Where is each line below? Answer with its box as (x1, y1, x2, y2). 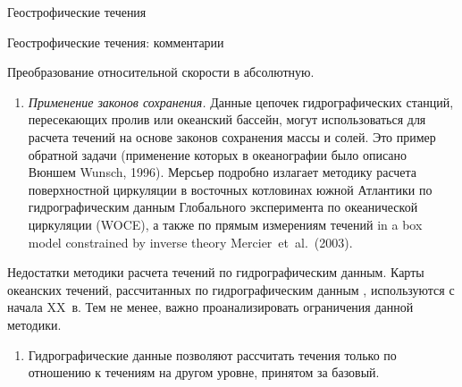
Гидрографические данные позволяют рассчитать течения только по (28, 345, 397, 364)
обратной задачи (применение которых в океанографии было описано (28, 145, 407, 164)
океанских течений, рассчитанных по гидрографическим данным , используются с (7, 280, 455, 299)
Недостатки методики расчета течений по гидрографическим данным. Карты (7, 263, 424, 282)
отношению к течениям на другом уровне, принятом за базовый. (28, 363, 380, 382)
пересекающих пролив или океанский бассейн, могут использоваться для (28, 110, 426, 129)
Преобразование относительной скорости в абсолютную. (7, 63, 315, 81)
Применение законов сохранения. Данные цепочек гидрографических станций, (28, 92, 454, 111)
